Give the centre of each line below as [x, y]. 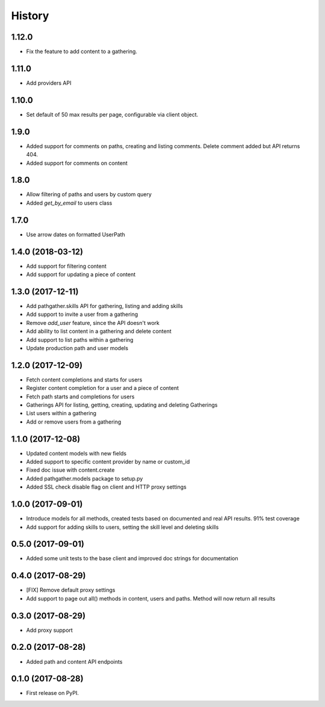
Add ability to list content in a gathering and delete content [99, 332]
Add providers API [49, 83]
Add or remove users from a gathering [74, 422]
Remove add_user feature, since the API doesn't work [93, 323]
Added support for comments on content [77, 163]
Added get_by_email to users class [69, 203]
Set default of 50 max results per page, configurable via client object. [112, 114]
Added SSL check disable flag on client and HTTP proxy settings [106, 487]
